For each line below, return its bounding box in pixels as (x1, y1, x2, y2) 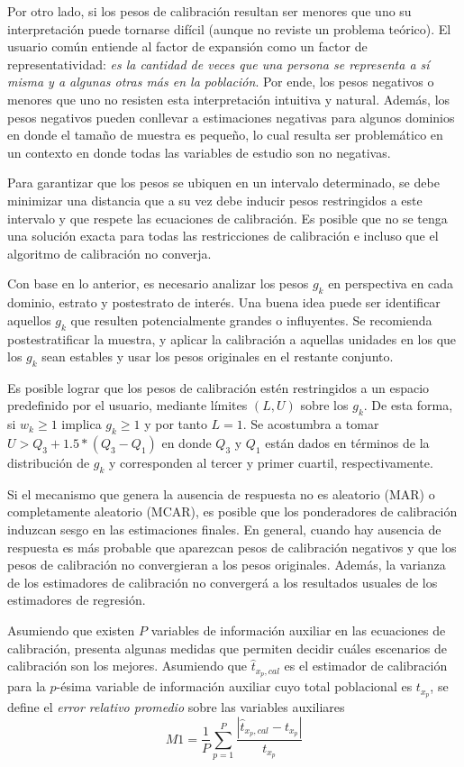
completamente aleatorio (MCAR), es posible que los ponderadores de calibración (7, 502, 458, 521)
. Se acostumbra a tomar (242, 415, 379, 434)
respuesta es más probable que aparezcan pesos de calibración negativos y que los (7, 537, 457, 556)
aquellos (7, 310, 51, 329)
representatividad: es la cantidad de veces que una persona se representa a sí (7, 54, 430, 73)
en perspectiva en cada (328, 274, 454, 293)
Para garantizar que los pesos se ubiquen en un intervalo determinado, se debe (7, 173, 440, 192)
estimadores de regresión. (7, 590, 146, 609)
